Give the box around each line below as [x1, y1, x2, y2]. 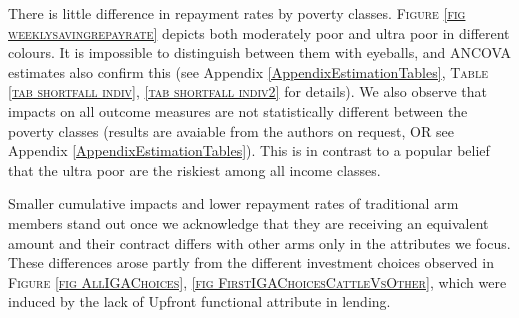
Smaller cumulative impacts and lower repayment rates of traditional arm [8, 193, 459, 214]
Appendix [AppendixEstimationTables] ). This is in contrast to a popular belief [8, 140, 490, 161]
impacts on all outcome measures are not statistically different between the [8, 100, 468, 121]
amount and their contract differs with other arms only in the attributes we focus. [8, 232, 511, 253]
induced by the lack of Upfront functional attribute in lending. [8, 291, 391, 312]
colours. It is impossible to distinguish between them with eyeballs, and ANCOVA [8, 42, 512, 63]
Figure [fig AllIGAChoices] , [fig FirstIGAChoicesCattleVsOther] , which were [8, 271, 507, 292]
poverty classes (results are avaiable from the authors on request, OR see [8, 120, 454, 141]
